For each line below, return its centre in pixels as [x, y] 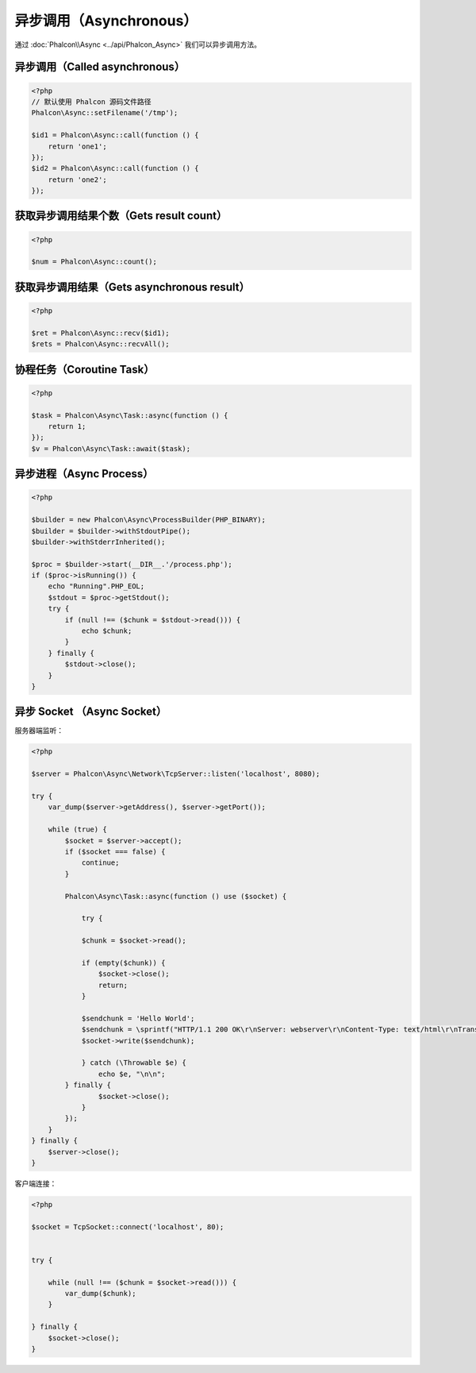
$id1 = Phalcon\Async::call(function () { [115, 135]
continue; [100, 863]
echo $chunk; [107, 631]
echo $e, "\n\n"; [132, 1074]
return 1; [67, 426]
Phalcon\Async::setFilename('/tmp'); [105, 113]
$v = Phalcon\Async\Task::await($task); [111, 448]
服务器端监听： [39, 731]
